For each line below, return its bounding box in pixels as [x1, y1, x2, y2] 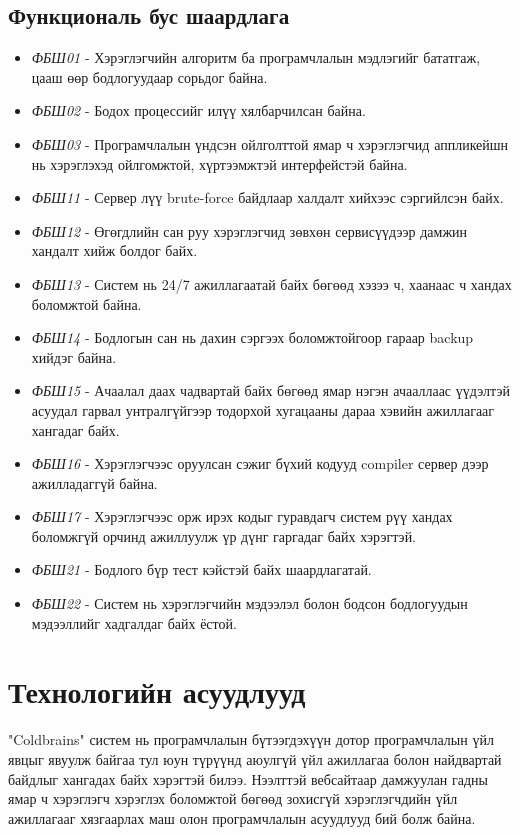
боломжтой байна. [31, 293, 142, 314]
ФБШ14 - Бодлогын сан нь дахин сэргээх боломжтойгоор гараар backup [31, 327, 474, 348]
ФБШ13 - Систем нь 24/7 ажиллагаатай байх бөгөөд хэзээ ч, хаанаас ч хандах [31, 273, 512, 294]
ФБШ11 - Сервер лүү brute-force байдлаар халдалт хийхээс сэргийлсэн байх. [31, 187, 504, 208]
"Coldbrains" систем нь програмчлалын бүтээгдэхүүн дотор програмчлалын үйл [8, 729, 494, 750]
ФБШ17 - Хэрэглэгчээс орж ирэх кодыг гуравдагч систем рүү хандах [31, 506, 453, 527]
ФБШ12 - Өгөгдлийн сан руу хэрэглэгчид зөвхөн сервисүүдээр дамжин [31, 220, 468, 241]
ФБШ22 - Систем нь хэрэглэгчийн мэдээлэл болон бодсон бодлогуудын [31, 593, 468, 614]
